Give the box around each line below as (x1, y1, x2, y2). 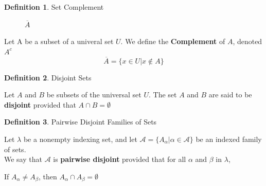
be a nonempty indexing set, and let (23, 133, 137, 144)
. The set (148, 89, 177, 100)
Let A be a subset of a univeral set (4, 36, 114, 47)
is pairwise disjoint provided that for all (53, 154, 186, 164)
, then (39, 171, 57, 181)
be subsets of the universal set (46, 89, 141, 100)
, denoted (233, 36, 262, 47)
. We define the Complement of (120, 36, 225, 47)
